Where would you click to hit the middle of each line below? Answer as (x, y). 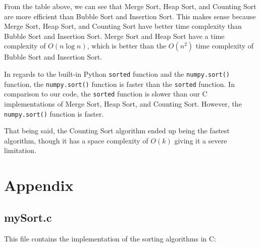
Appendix (39, 185)
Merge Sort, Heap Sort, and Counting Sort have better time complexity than (123, 26)
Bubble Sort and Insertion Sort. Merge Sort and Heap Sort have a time (114, 36)
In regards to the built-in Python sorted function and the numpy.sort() (117, 73)
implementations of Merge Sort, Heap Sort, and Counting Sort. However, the (123, 103)
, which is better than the (127, 46)
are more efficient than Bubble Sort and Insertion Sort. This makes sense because (130, 16)
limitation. (20, 150)
